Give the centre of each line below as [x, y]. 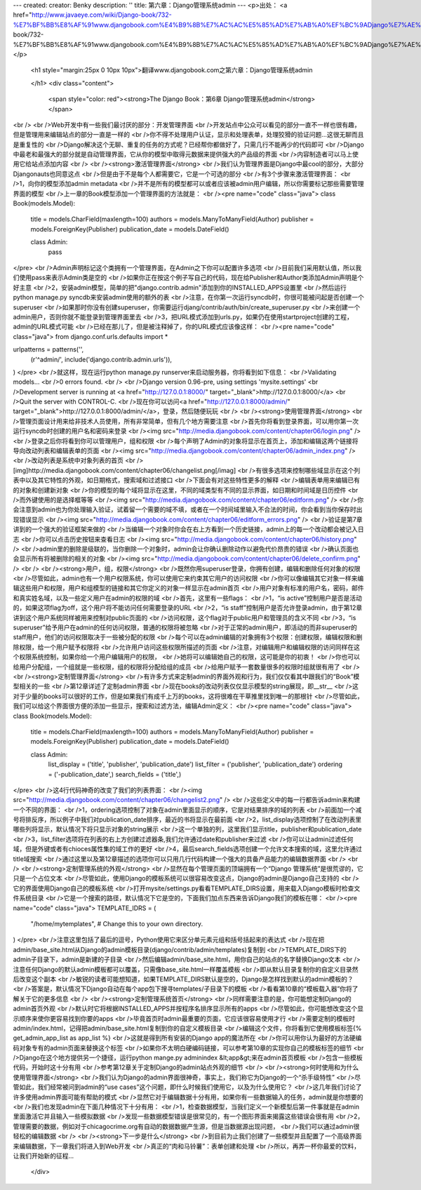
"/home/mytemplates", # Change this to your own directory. [117, 923]
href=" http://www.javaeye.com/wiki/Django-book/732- [92, 15]
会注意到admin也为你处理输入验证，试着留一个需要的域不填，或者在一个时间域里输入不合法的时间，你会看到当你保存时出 [188, 509]
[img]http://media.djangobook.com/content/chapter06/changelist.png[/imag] [125, 470]
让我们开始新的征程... [44, 1156]
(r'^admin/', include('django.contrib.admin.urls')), [101, 359]
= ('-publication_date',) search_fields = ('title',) [115, 774]
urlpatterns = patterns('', [48, 349]
